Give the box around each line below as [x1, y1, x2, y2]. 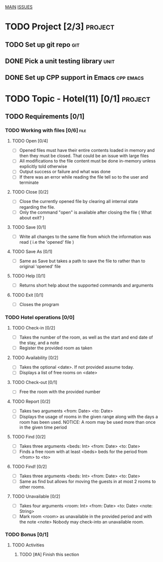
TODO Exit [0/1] [12, 292, 44, 298]
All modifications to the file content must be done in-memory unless [19, 158, 156, 164]
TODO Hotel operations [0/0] [5, 314, 74, 321]
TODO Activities [12, 542, 45, 548]
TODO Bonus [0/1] [5, 531, 49, 538]
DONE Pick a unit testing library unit [5, 57, 115, 65]
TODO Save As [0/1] [12, 248, 53, 254]
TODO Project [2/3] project [5, 21, 115, 32]
